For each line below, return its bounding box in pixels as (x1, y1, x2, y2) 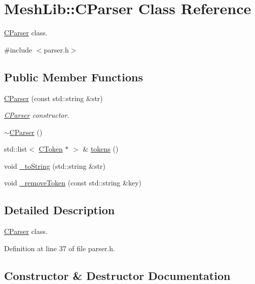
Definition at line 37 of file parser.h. (4, 243, 115, 253)
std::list (4, 144, 27, 154)
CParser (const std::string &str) (4, 92, 103, 103)
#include (4, 44, 32, 55)
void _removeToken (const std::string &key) (4, 177, 141, 188)
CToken (39, 144, 63, 154)
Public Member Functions (4, 69, 143, 84)
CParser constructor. (4, 110, 69, 120)
